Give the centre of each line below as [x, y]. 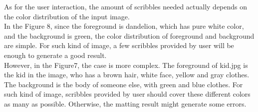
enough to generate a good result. [55, 55]
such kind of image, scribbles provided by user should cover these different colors [127, 94]
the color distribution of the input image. [67, 16]
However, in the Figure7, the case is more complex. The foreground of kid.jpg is [126, 65]
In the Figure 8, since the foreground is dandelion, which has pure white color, [124, 26]
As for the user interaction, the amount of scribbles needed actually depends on [126, 6]
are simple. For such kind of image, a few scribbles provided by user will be [119, 45]
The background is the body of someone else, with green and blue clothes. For [124, 84]
